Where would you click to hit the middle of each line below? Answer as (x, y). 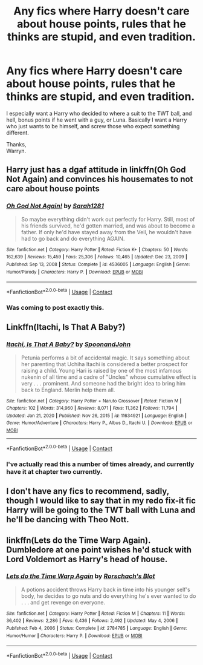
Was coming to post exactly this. (55, 307)
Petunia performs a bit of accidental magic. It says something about (105, 358)
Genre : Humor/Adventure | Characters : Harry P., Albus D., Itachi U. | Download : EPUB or (99, 423)
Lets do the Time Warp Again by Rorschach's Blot (81, 576)
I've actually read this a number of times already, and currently (100, 464)
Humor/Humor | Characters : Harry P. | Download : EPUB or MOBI (74, 636)
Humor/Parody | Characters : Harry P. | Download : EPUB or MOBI (75, 272)
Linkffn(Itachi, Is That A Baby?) (66, 327)
